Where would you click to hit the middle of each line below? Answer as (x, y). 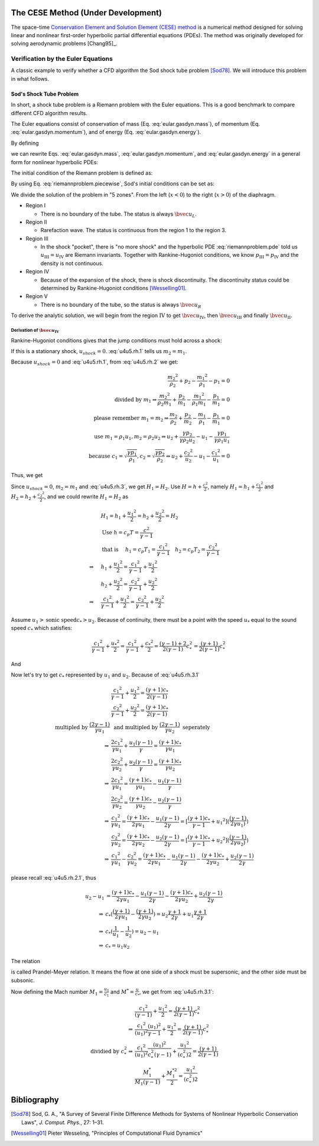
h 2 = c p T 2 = (191, 550)
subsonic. (23, 980)
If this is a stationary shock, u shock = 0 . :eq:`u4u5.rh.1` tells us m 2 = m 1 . (99, 352)
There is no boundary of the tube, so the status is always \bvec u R (121, 305)
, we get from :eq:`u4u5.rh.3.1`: (176, 991)
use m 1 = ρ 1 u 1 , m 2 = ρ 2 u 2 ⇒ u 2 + (136, 437)
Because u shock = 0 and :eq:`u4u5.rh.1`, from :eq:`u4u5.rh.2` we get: (95, 363)
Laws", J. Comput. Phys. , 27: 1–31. (63, 1122)
